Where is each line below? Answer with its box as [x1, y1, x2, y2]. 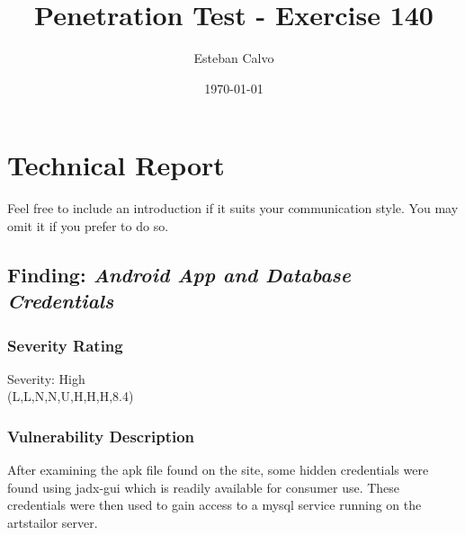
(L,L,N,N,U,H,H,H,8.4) [7, 387, 134, 406]
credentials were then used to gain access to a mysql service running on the [7, 495, 422, 514]
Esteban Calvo [193, 49, 274, 67]
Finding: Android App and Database [7, 260, 351, 288]
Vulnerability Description [7, 424, 195, 447]
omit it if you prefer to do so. [7, 216, 169, 235]
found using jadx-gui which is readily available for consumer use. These [7, 477, 400, 496]
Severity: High [7, 369, 85, 388]
